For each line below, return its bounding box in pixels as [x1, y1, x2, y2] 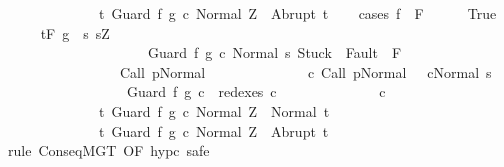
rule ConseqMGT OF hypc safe [7, 140, 210, 161]
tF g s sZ [40, 22, 110, 43]
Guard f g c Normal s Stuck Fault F [147, 42, 402, 63]
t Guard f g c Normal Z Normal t [98, 100, 330, 121]
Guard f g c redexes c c [126, 81, 386, 102]
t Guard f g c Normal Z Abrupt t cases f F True [98, 3, 497, 23]
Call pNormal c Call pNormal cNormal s [119, 61, 492, 82]
